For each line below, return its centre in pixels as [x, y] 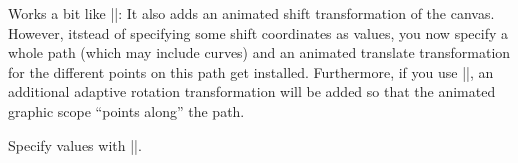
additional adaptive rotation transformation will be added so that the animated [252, 91]
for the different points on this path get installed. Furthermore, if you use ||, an [251, 71]
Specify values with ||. [75, 144]
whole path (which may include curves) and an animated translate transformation [259, 52]
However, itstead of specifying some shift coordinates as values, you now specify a [258, 32]
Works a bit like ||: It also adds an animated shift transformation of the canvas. [251, 13]
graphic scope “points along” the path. [126, 110]
